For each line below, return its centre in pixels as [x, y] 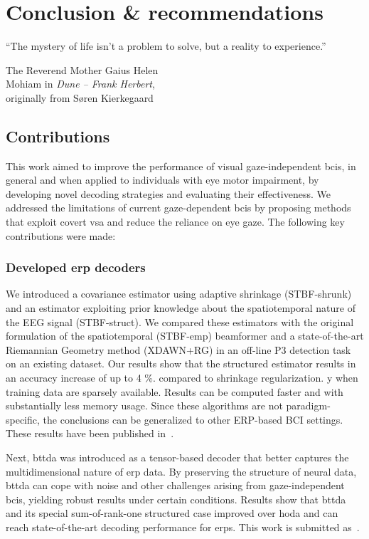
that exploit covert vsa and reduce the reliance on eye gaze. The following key [175, 222]
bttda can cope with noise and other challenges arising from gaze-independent [175, 485]
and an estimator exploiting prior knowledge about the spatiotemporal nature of [181, 308]
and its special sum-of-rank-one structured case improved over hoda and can [172, 513]
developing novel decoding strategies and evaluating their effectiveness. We [168, 193]
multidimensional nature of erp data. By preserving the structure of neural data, [181, 471]
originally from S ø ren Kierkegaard [80, 97]
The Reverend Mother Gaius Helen [82, 69]
